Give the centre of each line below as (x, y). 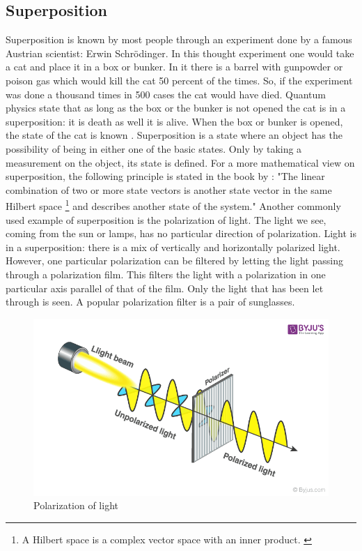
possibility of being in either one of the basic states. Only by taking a (154, 148)
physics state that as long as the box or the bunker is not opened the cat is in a (176, 108)
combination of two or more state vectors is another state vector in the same (169, 189)
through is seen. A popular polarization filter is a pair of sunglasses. (150, 302)
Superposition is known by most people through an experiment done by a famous (179, 39)
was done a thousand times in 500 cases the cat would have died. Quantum (166, 94)
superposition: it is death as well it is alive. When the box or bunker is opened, (174, 121)
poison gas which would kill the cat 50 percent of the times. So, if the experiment (179, 80)
